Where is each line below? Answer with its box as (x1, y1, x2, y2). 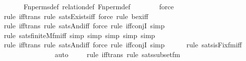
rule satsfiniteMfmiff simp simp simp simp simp (4, 30, 155, 40)
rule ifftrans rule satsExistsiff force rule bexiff (4, 11, 148, 21)
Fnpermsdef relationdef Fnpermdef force (23, 1, 174, 11)
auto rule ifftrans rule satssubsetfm (54, 49, 180, 59)
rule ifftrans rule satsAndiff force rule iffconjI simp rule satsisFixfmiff (4, 40, 242, 50)
